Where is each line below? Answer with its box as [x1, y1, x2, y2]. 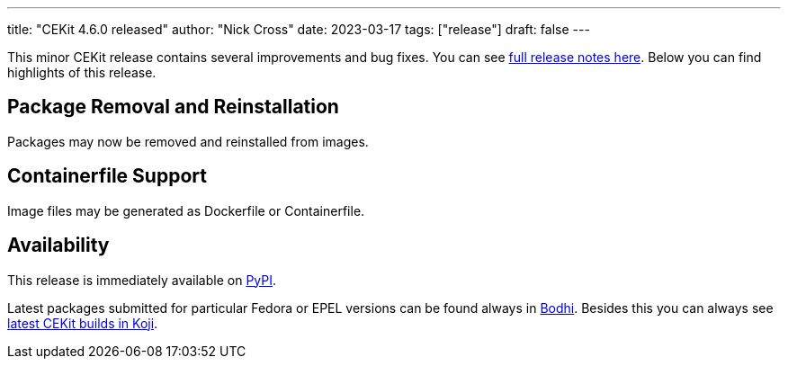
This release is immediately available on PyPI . [7, 272, 277, 288]
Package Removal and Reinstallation [7, 95, 339, 119]
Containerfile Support [7, 165, 207, 188]
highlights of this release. [7, 65, 157, 80]
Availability [7, 234, 110, 257]
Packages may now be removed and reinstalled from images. [7, 133, 369, 149]
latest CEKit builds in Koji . [7, 315, 158, 331]
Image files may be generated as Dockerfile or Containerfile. [7, 202, 365, 219]
